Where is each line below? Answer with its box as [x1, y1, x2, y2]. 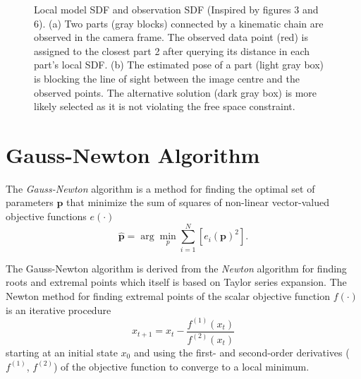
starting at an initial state [6, 344, 118, 359]
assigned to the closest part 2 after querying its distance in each [34, 43, 310, 58]
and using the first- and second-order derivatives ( [133, 344, 350, 359]
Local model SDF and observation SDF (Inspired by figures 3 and [34, 2, 319, 16]
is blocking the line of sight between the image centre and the [34, 71, 300, 85]
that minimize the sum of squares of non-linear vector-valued [66, 195, 329, 210]
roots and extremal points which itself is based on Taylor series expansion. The [6, 275, 347, 289]
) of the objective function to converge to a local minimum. [53, 359, 310, 373]
